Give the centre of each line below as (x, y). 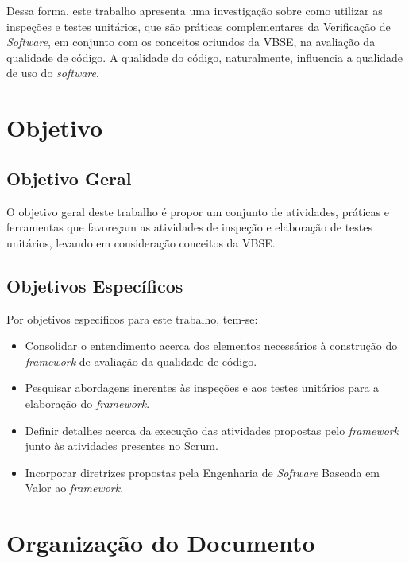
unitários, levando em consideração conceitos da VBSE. (141, 242)
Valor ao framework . (74, 488)
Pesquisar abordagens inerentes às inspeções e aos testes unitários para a (202, 388)
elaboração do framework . (87, 403)
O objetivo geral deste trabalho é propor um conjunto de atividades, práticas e (198, 211)
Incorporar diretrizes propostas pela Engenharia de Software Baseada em (203, 472)
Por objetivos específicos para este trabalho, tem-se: (132, 318)
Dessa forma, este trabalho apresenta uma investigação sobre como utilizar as (195, 10)
